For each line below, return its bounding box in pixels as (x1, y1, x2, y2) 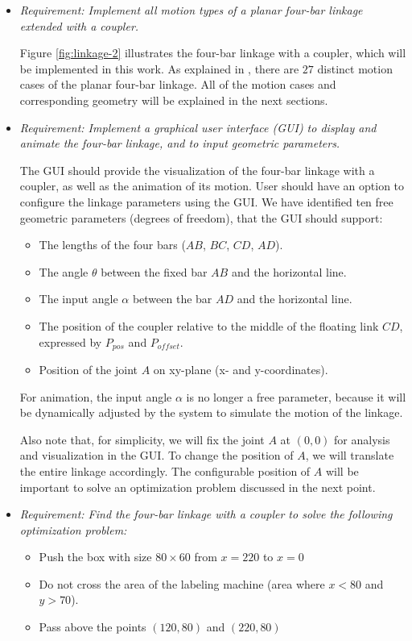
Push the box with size (39, 548, 152, 565)
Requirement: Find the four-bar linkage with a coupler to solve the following (19, 506, 393, 522)
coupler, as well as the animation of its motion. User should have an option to (19, 177, 405, 194)
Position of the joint (39, 360, 138, 377)
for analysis (334, 431, 390, 447)
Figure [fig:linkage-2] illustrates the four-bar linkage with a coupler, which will (19, 44, 406, 61)
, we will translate (305, 447, 394, 464)
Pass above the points (39, 618, 146, 635)
